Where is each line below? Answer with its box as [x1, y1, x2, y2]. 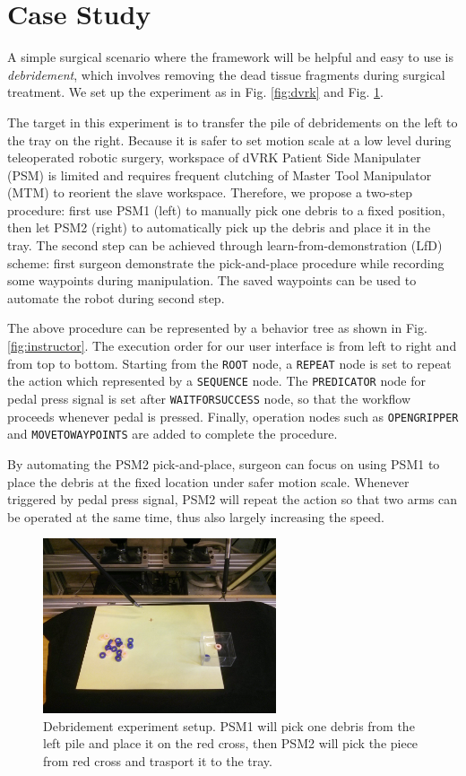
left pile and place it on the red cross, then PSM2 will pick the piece [43, 734, 419, 753]
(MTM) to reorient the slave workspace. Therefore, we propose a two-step [7, 183, 412, 202]
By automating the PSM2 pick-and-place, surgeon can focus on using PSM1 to [7, 454, 440, 473]
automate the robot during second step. [7, 288, 225, 307]
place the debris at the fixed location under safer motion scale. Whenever [7, 472, 410, 491]
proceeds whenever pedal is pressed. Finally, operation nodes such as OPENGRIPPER [7, 406, 459, 425]
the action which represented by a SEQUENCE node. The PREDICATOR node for [7, 371, 427, 390]
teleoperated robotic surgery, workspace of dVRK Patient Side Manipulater [7, 148, 421, 167]
